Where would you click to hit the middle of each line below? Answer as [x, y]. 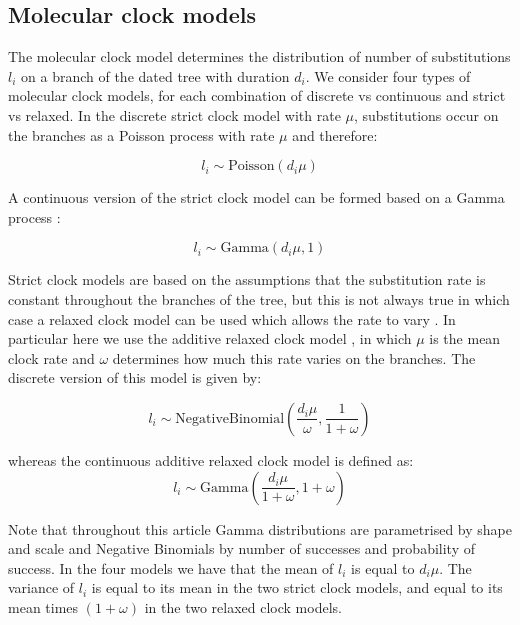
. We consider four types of [388, 75]
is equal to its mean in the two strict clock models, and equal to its [297, 587]
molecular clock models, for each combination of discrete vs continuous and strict [257, 95]
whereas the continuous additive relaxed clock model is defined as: [211, 459]
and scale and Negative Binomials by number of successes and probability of [241, 548]
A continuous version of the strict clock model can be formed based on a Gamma [256, 197]
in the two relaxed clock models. [243, 606]
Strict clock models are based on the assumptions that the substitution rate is [247, 279]
